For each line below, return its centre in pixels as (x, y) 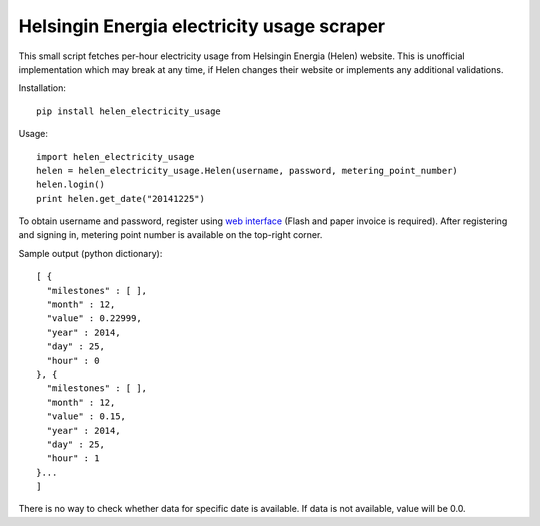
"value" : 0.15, (86, 416)
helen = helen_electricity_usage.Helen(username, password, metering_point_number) (247, 170)
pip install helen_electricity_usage (129, 111)
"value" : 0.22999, (94, 318)
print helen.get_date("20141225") (120, 198)
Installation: (42, 88)
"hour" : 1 (73, 458)
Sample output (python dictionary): (90, 253)
